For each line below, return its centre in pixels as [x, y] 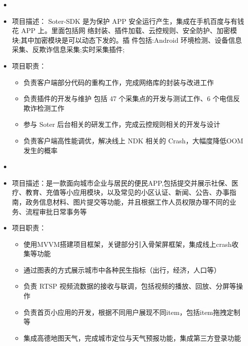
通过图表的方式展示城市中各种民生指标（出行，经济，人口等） [122, 269]
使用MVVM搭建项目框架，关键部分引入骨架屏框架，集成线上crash [128, 244]
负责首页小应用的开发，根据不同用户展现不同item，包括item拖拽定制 [132, 312]
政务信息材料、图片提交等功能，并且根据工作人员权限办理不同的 [127, 201]
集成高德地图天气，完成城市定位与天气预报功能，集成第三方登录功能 [132, 337]
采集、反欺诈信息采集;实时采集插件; [68, 49]
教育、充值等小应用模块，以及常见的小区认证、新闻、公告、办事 [127, 192]
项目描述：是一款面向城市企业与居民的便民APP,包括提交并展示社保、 [122, 182]
